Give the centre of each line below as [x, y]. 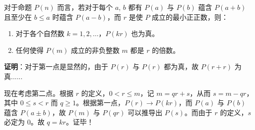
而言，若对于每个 [85, 7]
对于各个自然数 [40, 33]
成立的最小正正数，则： [190, 17]
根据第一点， [104, 103]
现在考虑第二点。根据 [39, 93]
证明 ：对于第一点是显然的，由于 [56, 66]
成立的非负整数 [95, 50]
